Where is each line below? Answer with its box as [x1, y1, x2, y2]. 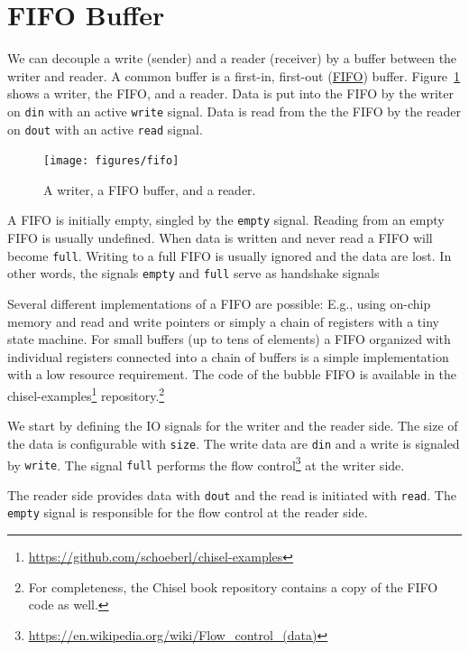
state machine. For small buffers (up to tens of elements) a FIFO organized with [7, 330, 451, 349]
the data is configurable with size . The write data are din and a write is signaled [7, 433, 460, 452]
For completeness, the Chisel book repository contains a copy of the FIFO [28, 577, 438, 596]
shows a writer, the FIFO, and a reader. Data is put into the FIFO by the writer [7, 84, 454, 103]
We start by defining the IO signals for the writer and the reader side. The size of [7, 416, 458, 435]
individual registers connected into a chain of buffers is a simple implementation [7, 347, 449, 366]
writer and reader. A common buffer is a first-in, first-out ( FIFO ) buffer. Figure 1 [7, 66, 461, 85]
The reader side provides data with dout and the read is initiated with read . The [7, 485, 456, 504]
